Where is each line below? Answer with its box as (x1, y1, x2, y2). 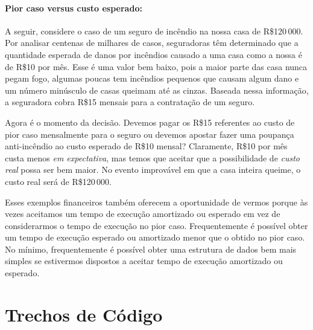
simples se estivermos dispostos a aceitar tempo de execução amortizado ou (5, 254, 283, 267)
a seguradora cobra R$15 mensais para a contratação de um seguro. (5, 95, 255, 108)
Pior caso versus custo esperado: (5, 1, 142, 14)
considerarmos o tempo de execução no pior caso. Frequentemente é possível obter (5, 219, 308, 231)
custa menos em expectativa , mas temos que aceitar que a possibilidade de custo (5, 151, 300, 164)
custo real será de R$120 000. (5, 175, 112, 187)
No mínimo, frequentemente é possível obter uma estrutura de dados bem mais (5, 242, 297, 255)
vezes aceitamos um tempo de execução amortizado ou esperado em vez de (5, 207, 280, 220)
